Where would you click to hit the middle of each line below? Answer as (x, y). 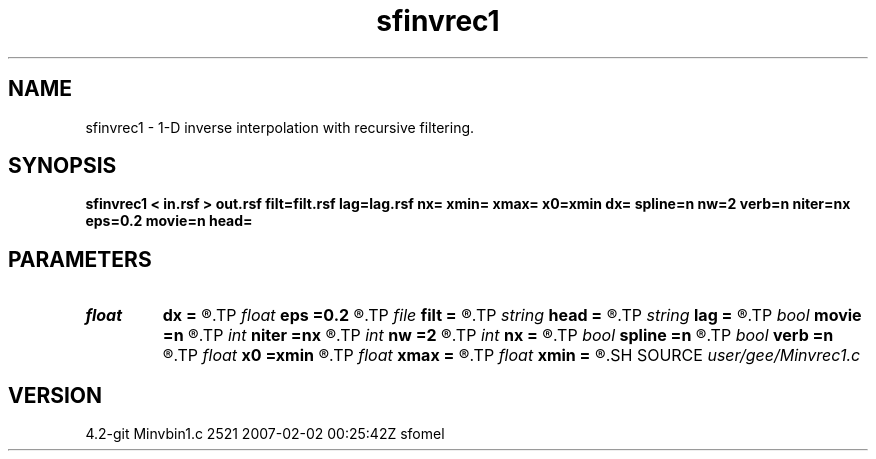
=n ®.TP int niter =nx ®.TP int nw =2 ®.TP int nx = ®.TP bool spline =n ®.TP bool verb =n (498, 335)
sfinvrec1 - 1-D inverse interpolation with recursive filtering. (280, 127)
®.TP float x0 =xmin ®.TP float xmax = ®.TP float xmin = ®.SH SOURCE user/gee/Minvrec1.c (511, 355)
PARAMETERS (80, 259)
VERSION (55, 395)
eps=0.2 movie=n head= (169, 221)
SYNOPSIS (62, 166)
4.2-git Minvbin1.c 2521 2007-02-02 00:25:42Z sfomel (265, 434)
